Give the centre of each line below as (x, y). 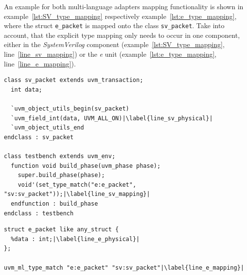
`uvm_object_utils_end (47, 128)
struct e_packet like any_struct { (62, 230)
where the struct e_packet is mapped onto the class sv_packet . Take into (114, 25)
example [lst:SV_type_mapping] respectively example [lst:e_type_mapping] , (120, 16)
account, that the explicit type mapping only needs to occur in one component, (122, 35)
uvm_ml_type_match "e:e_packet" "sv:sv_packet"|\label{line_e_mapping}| (124, 267)
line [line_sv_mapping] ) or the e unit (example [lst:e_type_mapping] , (110, 54)
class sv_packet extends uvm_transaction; (74, 80)
